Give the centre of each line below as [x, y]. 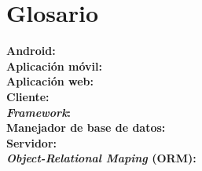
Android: [31, 51]
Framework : [39, 112]
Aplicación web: [50, 81]
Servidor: [32, 142]
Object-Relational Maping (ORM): [101, 158]
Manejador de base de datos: [86, 127]
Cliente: [28, 96]
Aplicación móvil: [54, 65]
